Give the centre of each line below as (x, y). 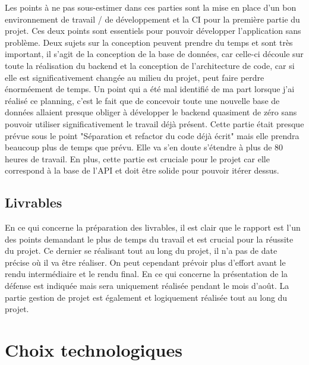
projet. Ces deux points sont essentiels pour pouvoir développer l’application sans (153, 31)
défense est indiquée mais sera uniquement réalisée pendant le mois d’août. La (147, 286)
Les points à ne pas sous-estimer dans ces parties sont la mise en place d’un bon (151, 7)
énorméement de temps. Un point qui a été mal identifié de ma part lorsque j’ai (150, 89)
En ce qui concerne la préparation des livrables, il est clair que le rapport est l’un (153, 227)
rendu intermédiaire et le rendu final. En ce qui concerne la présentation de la (146, 274)
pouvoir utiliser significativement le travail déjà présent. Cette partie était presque (154, 123)
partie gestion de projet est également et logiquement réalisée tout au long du (146, 297)
